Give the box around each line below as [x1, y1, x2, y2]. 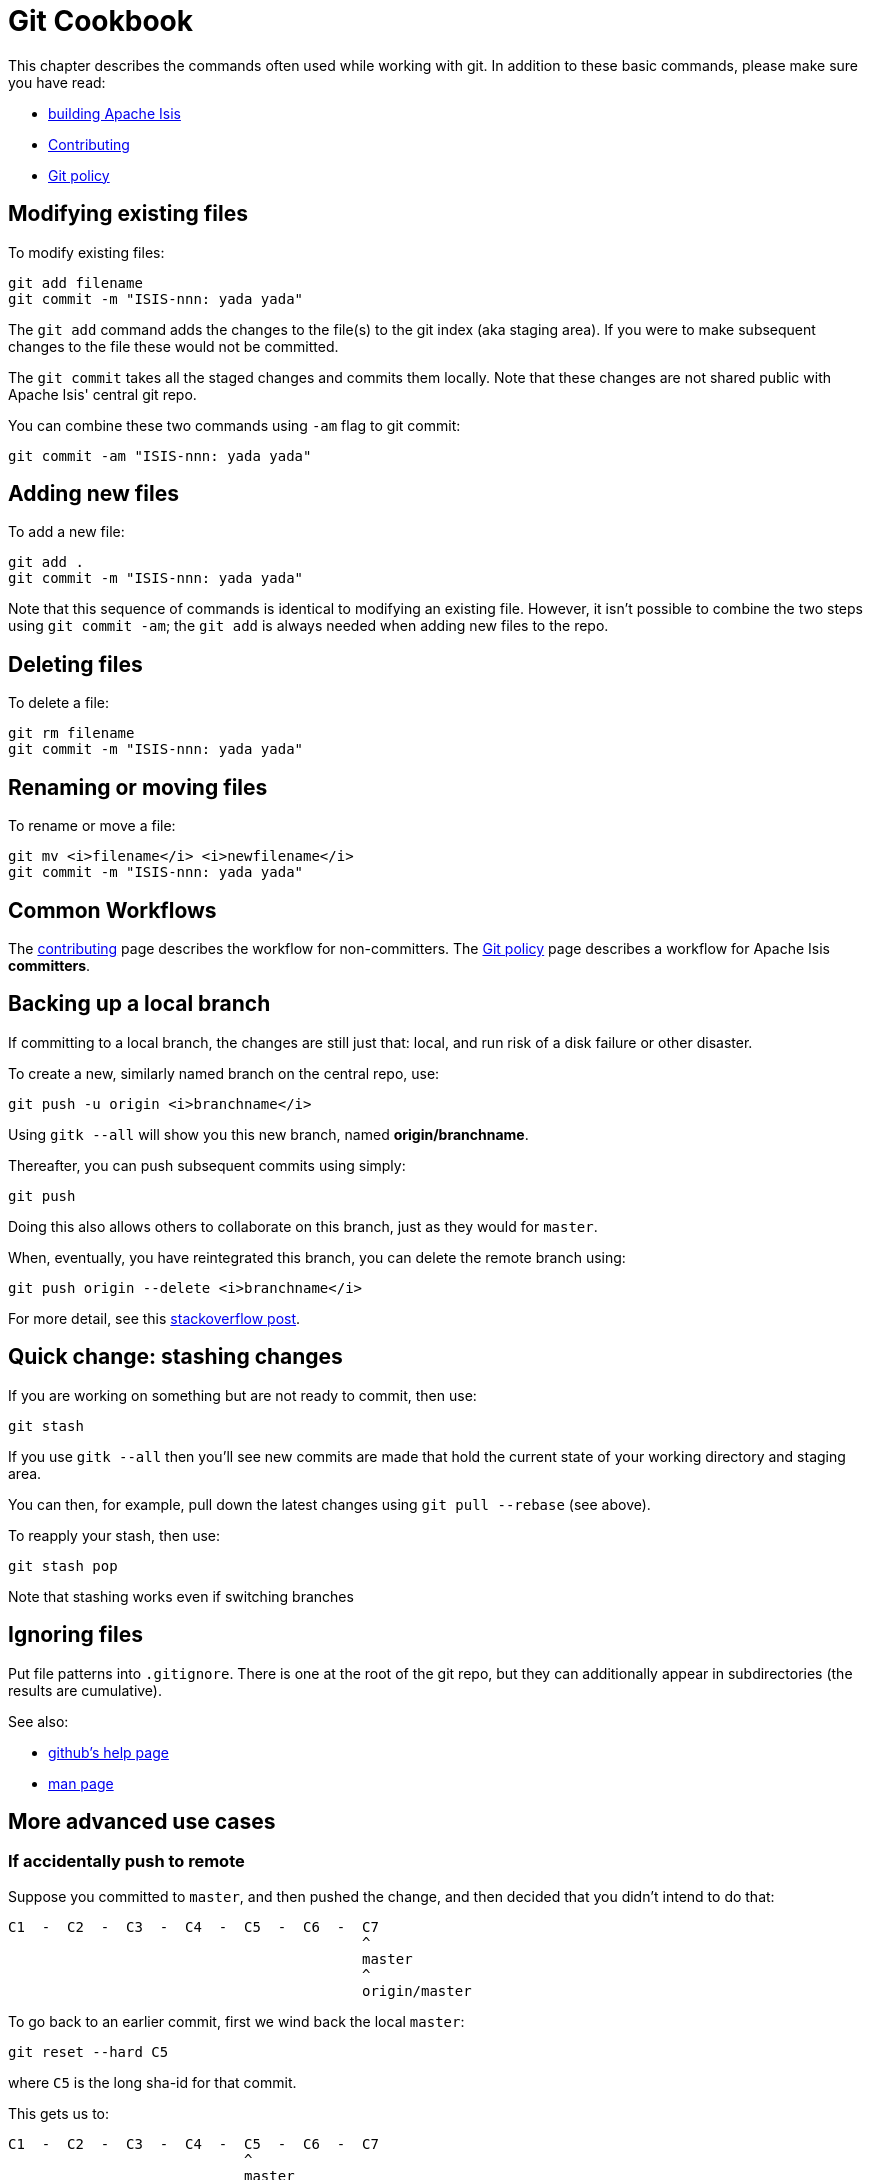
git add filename [8, 274, 143, 291]
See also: [8, 1712, 69, 1730]
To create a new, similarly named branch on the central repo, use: [8, 1064, 440, 1082]
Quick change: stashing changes [8, 1344, 343, 1370]
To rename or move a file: [8, 817, 176, 835]
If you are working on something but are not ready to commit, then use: [8, 1386, 477, 1404]
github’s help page [48, 1743, 169, 1761]
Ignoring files [8, 1622, 143, 1648]
